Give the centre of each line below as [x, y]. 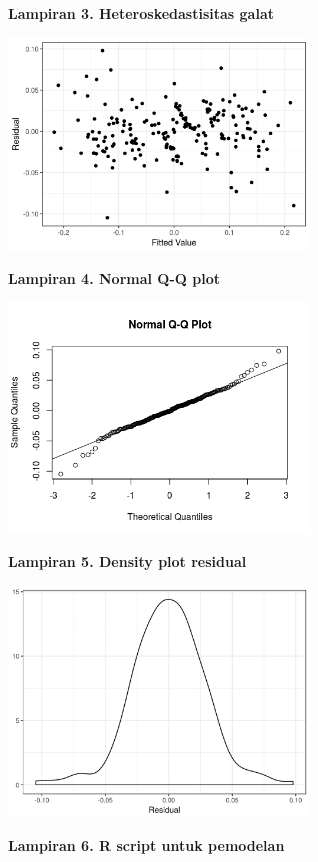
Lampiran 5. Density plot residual [127, 561]
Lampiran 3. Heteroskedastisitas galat [141, 13]
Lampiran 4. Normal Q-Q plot [114, 277]
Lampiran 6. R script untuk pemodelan [146, 845]
